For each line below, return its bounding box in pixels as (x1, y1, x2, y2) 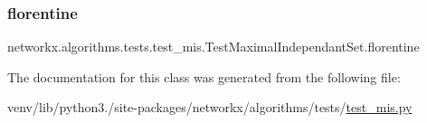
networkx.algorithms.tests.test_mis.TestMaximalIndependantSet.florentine (7, 37, 420, 56)
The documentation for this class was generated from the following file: (7, 67, 401, 86)
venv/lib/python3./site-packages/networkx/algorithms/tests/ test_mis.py (7, 98, 413, 117)
